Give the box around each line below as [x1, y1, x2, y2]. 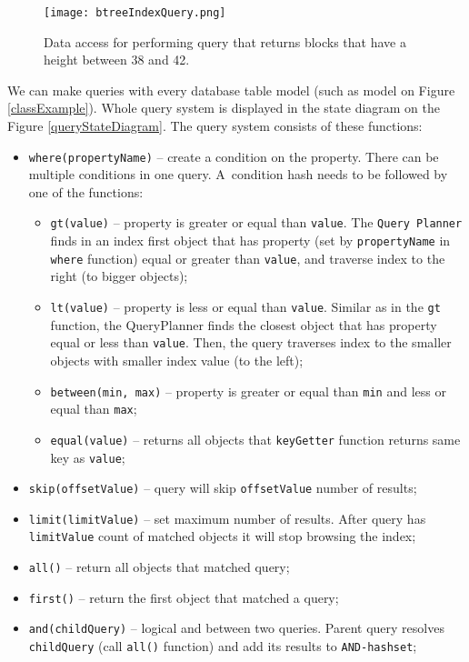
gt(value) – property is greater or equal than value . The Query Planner [50, 213, 463, 232]
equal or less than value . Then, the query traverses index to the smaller [50, 333, 452, 352]
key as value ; [50, 447, 125, 466]
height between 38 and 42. [44, 50, 190, 69]
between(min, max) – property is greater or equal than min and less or [50, 381, 446, 400]
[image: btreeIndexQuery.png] [44, 6, 226, 19]
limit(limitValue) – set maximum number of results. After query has [28, 508, 426, 527]
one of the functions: [28, 182, 144, 201]
